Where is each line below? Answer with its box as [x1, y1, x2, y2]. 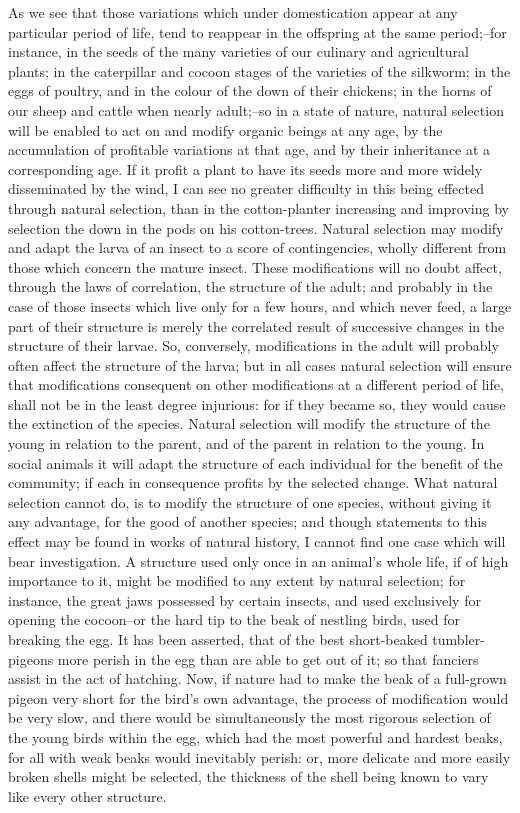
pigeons [8, 648, 54, 669]
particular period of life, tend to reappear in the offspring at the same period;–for [8, 21, 507, 42]
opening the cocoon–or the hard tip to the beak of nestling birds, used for [8, 609, 460, 630]
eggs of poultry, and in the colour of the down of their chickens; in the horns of [8, 80, 492, 101]
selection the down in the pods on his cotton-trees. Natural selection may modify [8, 217, 504, 238]
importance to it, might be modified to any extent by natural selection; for [8, 570, 466, 591]
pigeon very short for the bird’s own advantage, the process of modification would [8, 687, 509, 708]
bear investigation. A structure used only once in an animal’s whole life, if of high [8, 550, 509, 571]
